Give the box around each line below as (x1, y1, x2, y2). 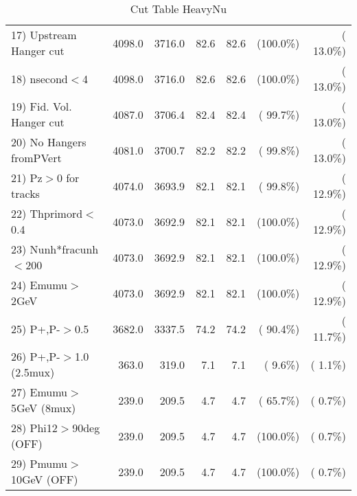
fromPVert (11, 150, 62, 166)
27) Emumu (11, 384, 68, 400)
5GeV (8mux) (11, 400, 76, 416)
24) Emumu (11, 277, 68, 293)
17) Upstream (11, 27, 77, 43)
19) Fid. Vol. (11, 98, 72, 114)
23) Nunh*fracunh (11, 241, 99, 257)
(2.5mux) (11, 364, 55, 380)
